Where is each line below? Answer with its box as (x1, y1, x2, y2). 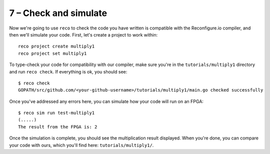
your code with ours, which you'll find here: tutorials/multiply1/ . (9, 142, 154, 148)
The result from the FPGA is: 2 (18, 124, 97, 129)
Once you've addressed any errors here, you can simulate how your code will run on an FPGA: (9, 98, 203, 104)
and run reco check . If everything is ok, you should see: (9, 68, 127, 74)
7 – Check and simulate (9, 7, 107, 18)
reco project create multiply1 (18, 43, 95, 49)
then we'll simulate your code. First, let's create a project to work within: (9, 31, 158, 37)
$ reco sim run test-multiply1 (18, 110, 95, 116)
